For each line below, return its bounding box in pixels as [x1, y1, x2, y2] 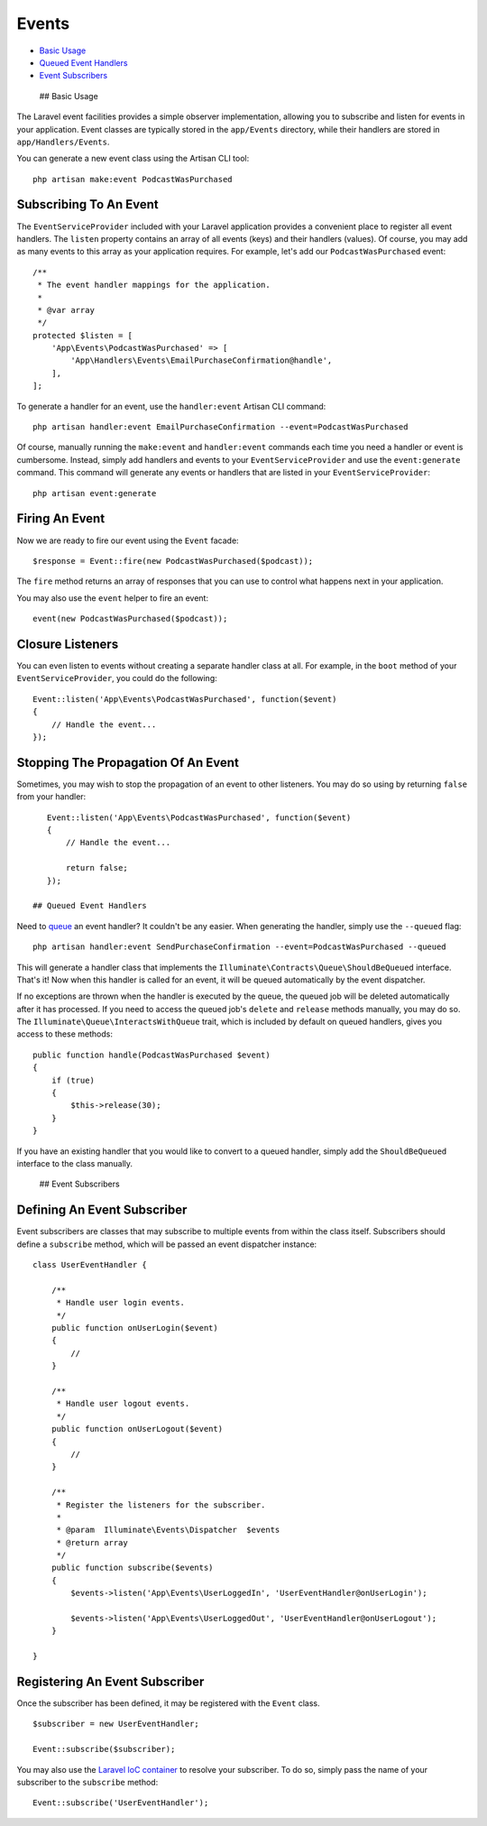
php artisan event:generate [32, 488, 157, 498]
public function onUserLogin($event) [51, 1323, 218, 1333]
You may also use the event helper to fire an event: [16, 592, 209, 604]
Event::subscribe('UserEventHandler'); [32, 1798, 209, 1808]
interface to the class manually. [16, 1158, 133, 1168]
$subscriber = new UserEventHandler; [32, 1719, 200, 1729]
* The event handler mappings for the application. [37, 280, 271, 290]
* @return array [56, 1537, 128, 1547]
